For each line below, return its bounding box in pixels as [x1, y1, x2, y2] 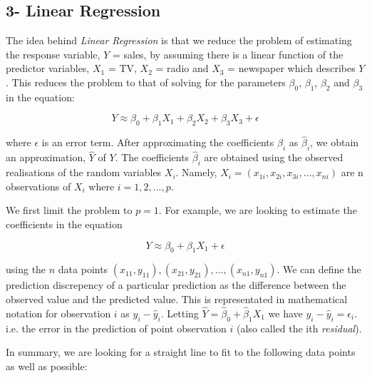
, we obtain [310, 135, 359, 150]
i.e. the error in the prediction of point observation [6, 320, 227, 335]
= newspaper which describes [227, 61, 356, 76]
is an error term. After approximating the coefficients [41, 135, 274, 150]
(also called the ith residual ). [237, 320, 362, 335]
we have [268, 305, 303, 320]
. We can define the [277, 262, 361, 277]
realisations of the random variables [6, 165, 162, 180]
